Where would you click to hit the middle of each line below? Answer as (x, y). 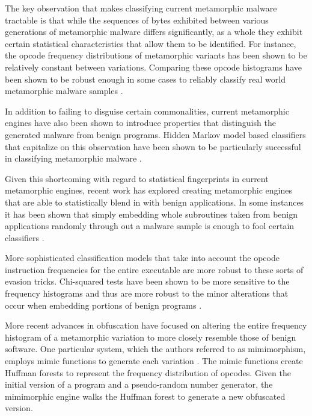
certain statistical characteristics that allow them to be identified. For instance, (151, 43)
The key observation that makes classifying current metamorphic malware (141, 8)
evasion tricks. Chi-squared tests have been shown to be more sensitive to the (147, 281)
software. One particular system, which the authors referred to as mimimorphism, (155, 349)
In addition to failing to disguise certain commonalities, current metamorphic (147, 111)
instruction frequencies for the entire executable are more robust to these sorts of (154, 269)
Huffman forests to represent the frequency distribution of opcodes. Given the (148, 372)
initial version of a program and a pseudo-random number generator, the (139, 384)
